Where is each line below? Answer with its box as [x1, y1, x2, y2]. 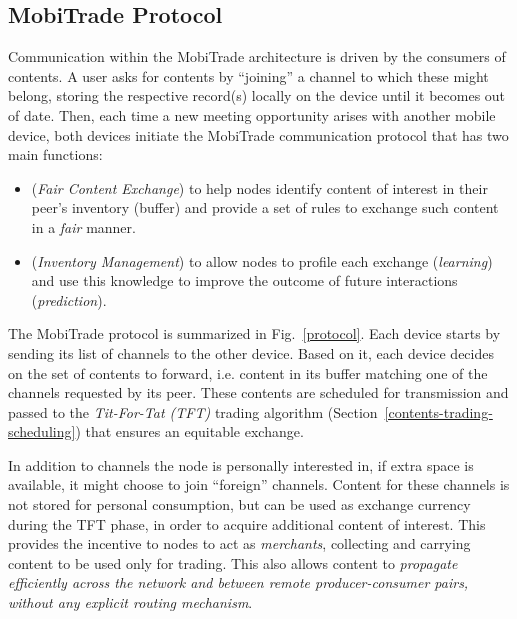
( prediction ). [31, 289, 107, 310]
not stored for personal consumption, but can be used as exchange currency [8, 494, 471, 515]
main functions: [8, 144, 103, 165]
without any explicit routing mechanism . [8, 592, 253, 613]
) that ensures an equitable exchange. [75, 421, 304, 442]
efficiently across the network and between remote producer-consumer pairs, [8, 572, 469, 593]
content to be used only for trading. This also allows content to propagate [8, 552, 458, 573]
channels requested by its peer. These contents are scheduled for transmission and [8, 382, 509, 403]
